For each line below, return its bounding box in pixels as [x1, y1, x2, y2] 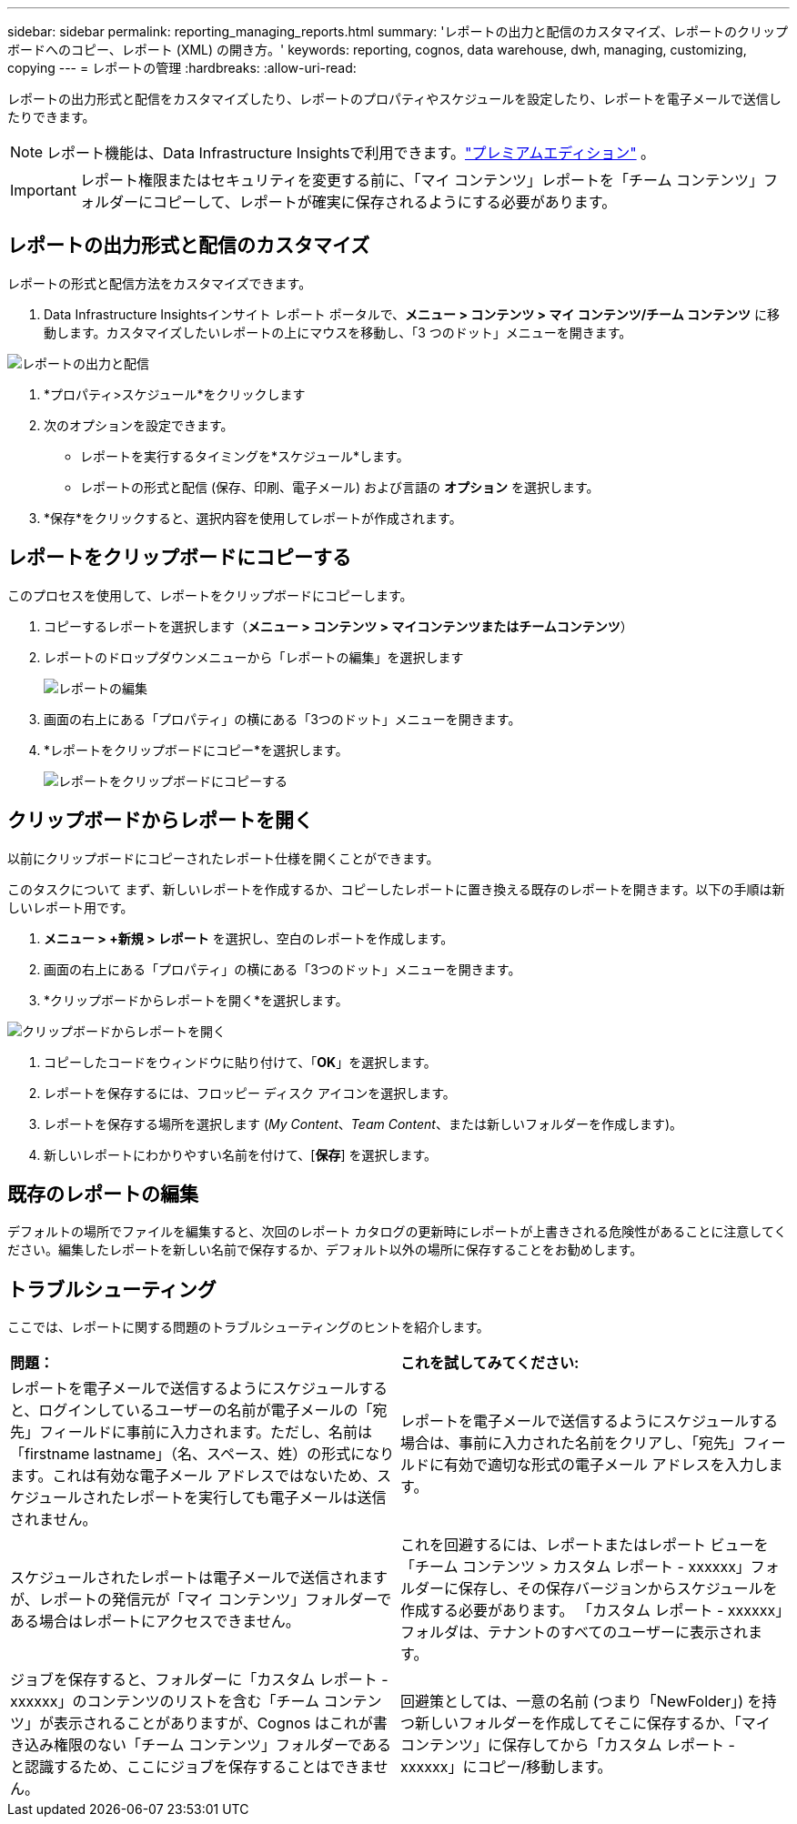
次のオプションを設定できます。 [44, 417, 234, 433]
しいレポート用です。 [7, 899, 134, 915]
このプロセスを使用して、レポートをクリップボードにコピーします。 [7, 587, 413, 603]
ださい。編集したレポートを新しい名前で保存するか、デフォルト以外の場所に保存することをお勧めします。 [7, 1242, 643, 1258]
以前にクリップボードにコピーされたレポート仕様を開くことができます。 [7, 850, 439, 866]
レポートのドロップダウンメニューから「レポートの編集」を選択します [44, 649, 464, 665]
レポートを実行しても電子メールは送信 [125, 1488, 387, 1507]
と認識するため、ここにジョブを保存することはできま [10, 1758, 374, 1777]
